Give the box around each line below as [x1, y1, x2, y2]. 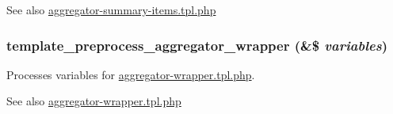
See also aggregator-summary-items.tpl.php [6, 2, 216, 17]
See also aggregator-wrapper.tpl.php [6, 93, 181, 109]
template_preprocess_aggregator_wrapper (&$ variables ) [6, 35, 387, 55]
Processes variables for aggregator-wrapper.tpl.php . [6, 66, 255, 82]
